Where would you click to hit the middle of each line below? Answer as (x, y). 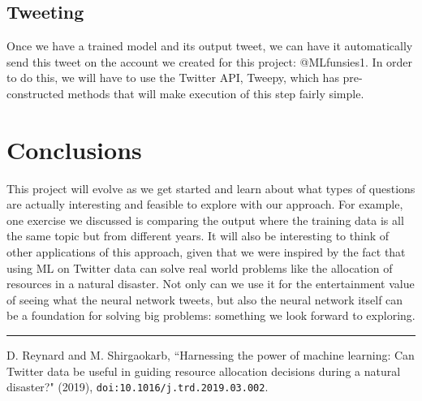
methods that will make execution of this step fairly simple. (216, 93)
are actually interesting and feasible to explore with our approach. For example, (205, 204)
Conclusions (74, 149)
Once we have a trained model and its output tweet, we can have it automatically (210, 46)
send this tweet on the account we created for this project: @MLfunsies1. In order (210, 61)
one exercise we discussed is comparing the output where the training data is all (205, 220)
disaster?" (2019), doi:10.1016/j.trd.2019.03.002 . (138, 387)
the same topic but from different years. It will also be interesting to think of (198, 236)
